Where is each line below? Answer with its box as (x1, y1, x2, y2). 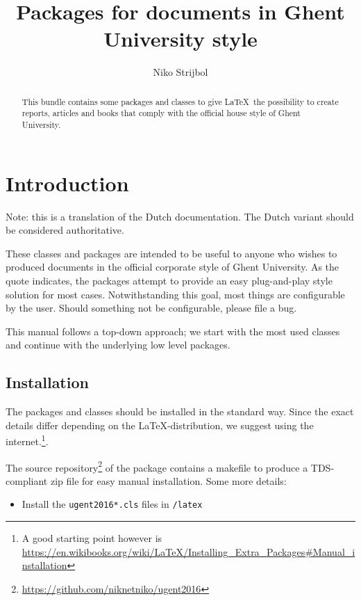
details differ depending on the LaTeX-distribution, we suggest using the (6, 417, 314, 432)
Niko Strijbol (153, 65, 208, 79)
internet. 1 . (6, 432, 49, 448)
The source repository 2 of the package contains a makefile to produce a (6, 458, 308, 474)
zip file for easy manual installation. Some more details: (50, 473, 287, 488)
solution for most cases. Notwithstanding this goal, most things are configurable (6, 287, 345, 301)
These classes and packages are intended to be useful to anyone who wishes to (6, 246, 337, 260)
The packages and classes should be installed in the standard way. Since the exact (6, 404, 354, 419)
